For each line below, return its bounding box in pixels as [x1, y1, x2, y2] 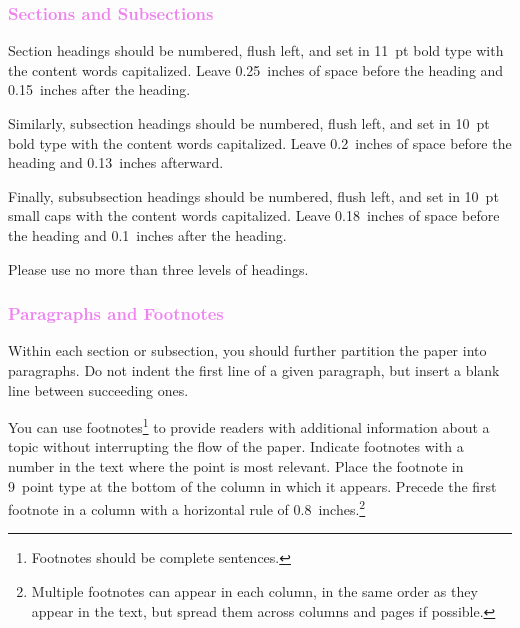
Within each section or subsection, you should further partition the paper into [8, 340, 487, 361]
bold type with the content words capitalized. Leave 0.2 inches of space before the [8, 132, 512, 153]
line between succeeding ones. [8, 379, 189, 400]
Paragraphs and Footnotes [8, 301, 224, 326]
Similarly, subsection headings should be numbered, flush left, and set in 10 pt [8, 113, 490, 133]
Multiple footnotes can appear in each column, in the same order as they [31, 581, 478, 602]
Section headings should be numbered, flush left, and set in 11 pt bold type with [8, 40, 504, 61]
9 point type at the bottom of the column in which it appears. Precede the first [8, 475, 497, 496]
